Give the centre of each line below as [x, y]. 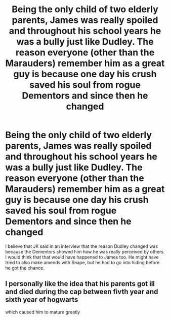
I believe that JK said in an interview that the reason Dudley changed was [82, 246]
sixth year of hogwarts [42, 300]
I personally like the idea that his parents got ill [80, 284]
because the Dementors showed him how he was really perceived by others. [85, 251]
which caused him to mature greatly [43, 312]
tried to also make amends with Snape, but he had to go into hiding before [82, 262]
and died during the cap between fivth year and [82, 292]
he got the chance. [25, 268]
